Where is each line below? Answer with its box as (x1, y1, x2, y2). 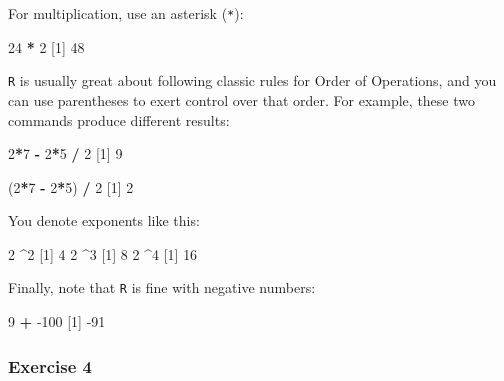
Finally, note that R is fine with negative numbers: (8, 277, 316, 298)
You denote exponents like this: (8, 210, 200, 231)
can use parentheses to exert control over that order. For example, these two (8, 89, 475, 110)
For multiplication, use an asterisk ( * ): (8, 3, 244, 23)
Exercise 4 (8, 353, 92, 378)
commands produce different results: (8, 109, 230, 130)
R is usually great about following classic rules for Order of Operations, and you (8, 70, 497, 91)
